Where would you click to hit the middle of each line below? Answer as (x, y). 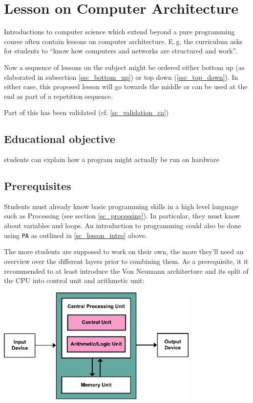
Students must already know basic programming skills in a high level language (121, 206)
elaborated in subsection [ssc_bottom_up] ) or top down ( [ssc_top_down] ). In (121, 77)
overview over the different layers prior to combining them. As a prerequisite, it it (126, 261)
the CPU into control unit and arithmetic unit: (74, 280)
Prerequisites (38, 186)
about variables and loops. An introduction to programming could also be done (123, 225)
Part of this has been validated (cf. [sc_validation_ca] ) (86, 112)
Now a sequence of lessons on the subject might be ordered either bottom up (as (124, 67)
